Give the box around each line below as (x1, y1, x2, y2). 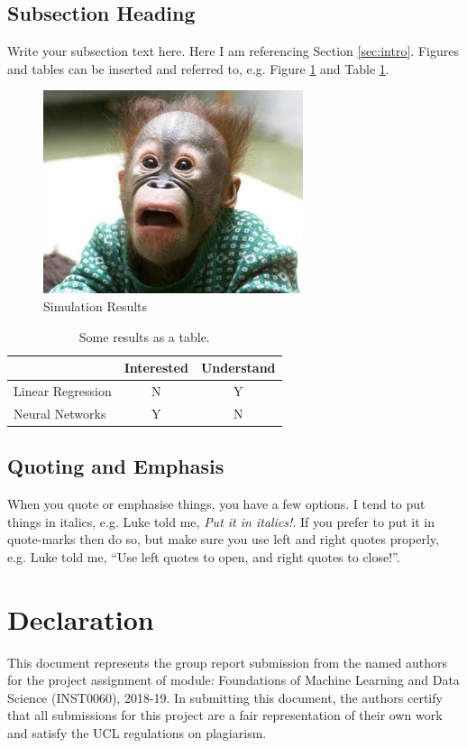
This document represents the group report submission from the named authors (7, 652, 448, 671)
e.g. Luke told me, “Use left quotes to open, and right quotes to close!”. (7, 547, 400, 566)
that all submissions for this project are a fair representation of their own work (7, 706, 443, 725)
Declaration (7, 600, 154, 637)
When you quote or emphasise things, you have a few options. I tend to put (7, 494, 426, 513)
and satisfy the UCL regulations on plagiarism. (7, 724, 267, 742)
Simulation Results (43, 296, 148, 315)
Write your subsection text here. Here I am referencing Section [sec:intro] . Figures (7, 42, 459, 60)
